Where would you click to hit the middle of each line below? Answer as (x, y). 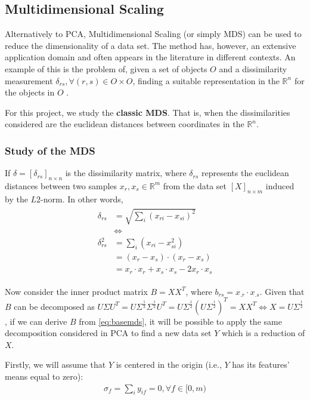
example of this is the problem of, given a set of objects (106, 68)
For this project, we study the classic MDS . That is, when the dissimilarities (148, 112)
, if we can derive (36, 321)
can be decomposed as (54, 306)
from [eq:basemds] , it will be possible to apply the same (180, 321)
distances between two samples (61, 185)
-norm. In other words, (82, 199)
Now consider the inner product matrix (76, 291)
